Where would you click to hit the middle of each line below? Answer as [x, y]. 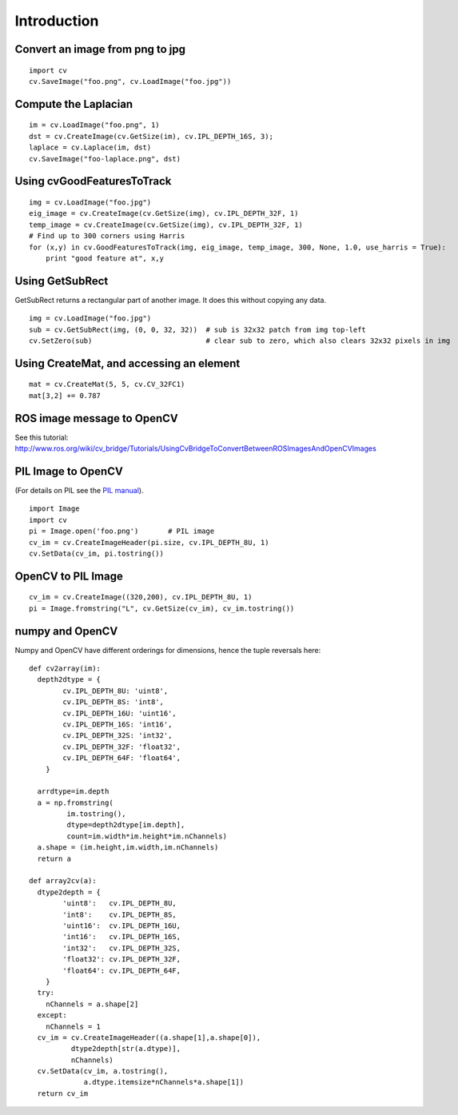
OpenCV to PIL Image [69, 576]
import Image [54, 509]
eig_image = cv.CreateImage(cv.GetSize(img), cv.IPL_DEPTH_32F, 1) [164, 213]
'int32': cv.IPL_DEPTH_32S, [122, 948]
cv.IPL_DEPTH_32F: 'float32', [122, 747]
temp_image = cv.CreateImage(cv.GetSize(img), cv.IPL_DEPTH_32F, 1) [166, 225]
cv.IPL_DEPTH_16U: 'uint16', [120, 713]
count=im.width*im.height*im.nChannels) [147, 836]
